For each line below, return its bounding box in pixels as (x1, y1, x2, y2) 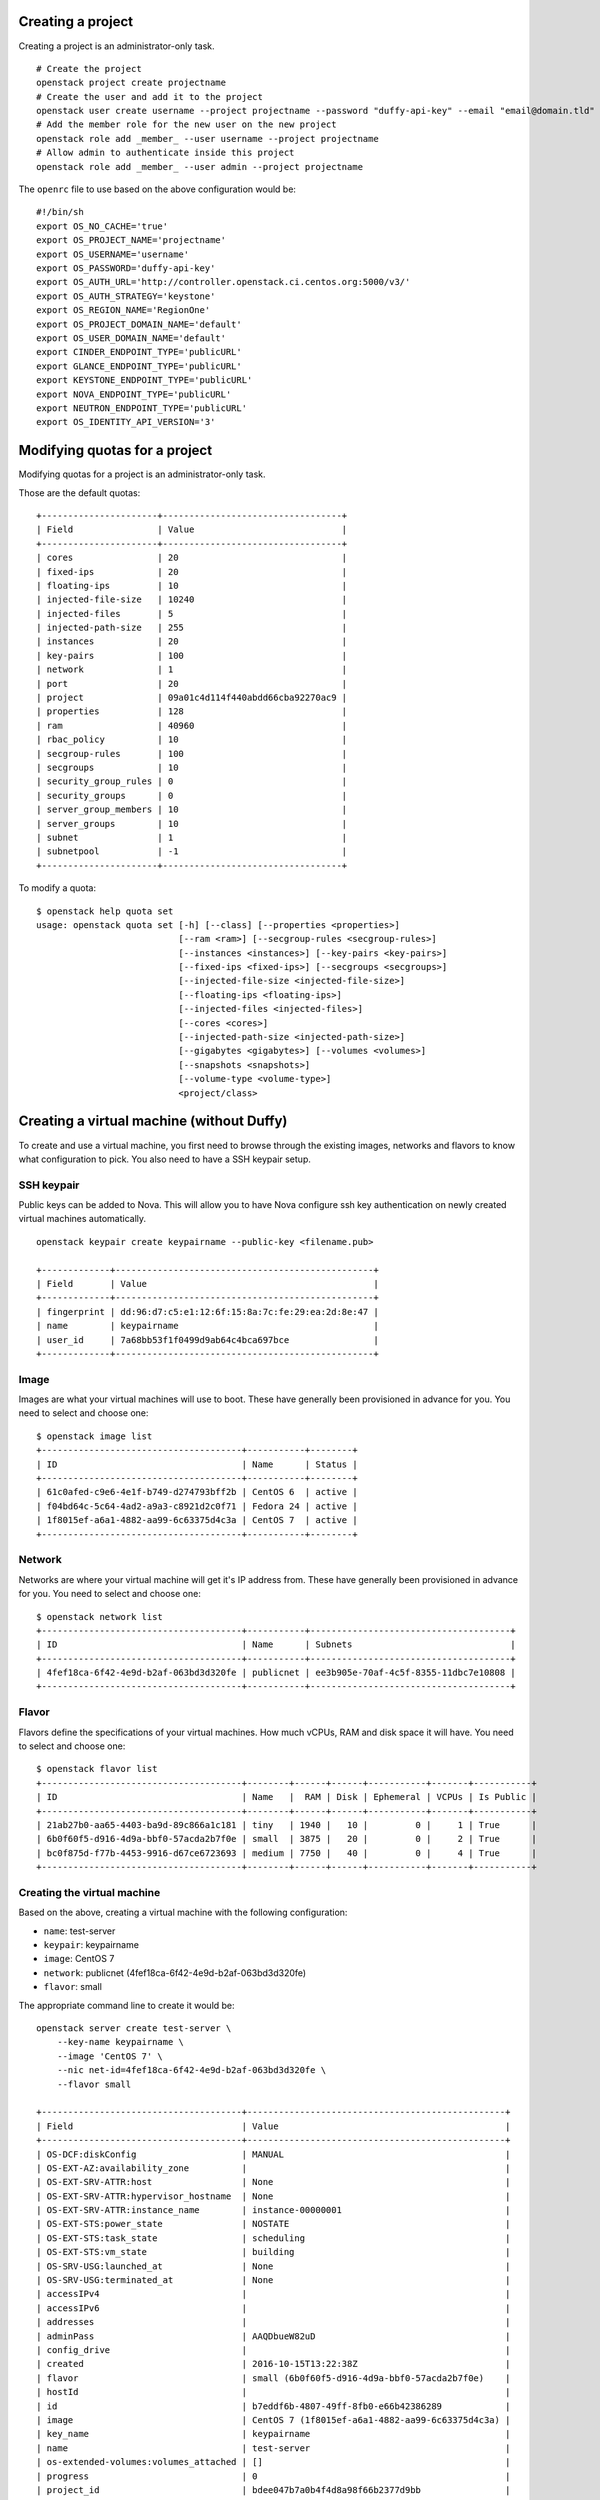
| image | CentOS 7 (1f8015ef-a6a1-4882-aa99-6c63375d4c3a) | (36, 2414, 511, 2425)
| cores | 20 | (36, 552, 348, 564)
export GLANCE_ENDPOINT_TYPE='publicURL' (36, 360, 242, 372)
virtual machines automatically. (18, 1213, 147, 1225)
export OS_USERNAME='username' (36, 248, 190, 260)
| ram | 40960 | (36, 720, 348, 731)
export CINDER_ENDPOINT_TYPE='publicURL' (36, 346, 242, 358)
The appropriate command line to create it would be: (18, 1999, 235, 2011)
